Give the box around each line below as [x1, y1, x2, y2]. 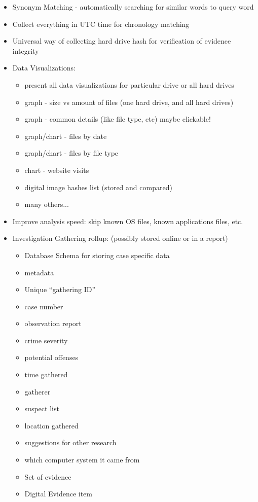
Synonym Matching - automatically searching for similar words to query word [12, 2, 254, 12]
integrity [12, 45, 39, 56]
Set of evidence [24, 471, 71, 482]
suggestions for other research [24, 437, 117, 448]
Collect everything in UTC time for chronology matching [12, 18, 190, 29]
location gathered [24, 420, 79, 431]
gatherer [24, 386, 51, 397]
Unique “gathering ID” [24, 284, 96, 295]
